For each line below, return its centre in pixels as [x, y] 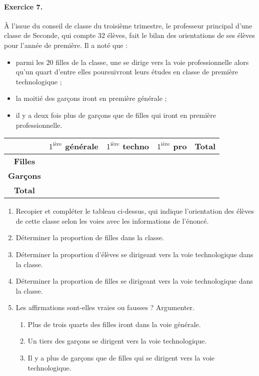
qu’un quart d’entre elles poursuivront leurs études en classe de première [127, 72]
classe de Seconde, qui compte [50, 35]
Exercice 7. [23, 6]
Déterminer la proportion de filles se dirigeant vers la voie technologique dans [134, 281]
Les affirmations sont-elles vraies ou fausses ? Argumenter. [105, 307]
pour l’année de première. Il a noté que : [66, 45]
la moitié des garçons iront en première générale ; [91, 98]
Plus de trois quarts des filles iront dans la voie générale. [114, 324]
